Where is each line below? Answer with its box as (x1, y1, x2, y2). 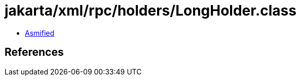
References (5, 46, 64, 59)
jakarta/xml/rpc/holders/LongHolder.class (5, 2, 296, 19)
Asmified (25, 28, 55, 37)
